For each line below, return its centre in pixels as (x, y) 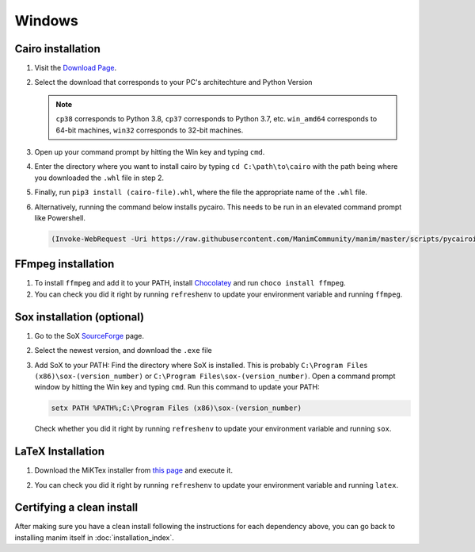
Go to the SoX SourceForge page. (89, 335)
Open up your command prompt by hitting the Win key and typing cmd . (150, 152)
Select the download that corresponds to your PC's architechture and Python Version (173, 82)
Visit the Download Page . (76, 68)
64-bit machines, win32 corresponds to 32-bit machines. (150, 130)
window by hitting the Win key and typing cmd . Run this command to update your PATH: (177, 387)
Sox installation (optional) (80, 317)
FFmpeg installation (65, 264)
